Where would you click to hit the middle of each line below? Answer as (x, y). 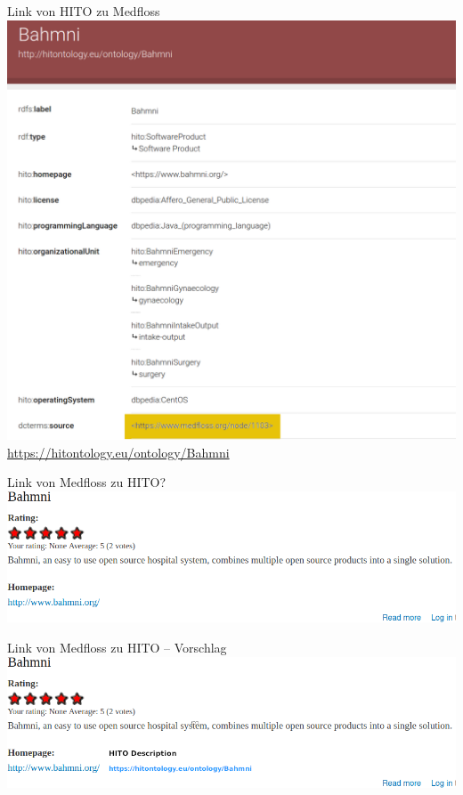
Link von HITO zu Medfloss (84, 11)
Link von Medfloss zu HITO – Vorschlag (117, 647)
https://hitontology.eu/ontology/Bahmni (118, 452)
